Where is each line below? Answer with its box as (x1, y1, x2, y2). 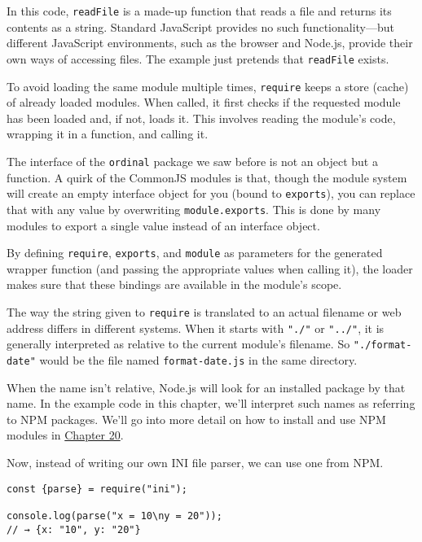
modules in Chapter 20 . (7, 426, 124, 444)
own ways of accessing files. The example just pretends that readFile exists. (7, 50, 389, 67)
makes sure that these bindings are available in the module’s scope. (7, 276, 342, 293)
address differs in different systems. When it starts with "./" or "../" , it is (7, 319, 385, 336)
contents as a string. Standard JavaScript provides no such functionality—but (7, 18, 395, 35)
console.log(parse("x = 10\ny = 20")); (7, 509, 222, 522)
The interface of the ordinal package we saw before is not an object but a (7, 152, 378, 169)
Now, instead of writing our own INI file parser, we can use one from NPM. (7, 453, 384, 470)
